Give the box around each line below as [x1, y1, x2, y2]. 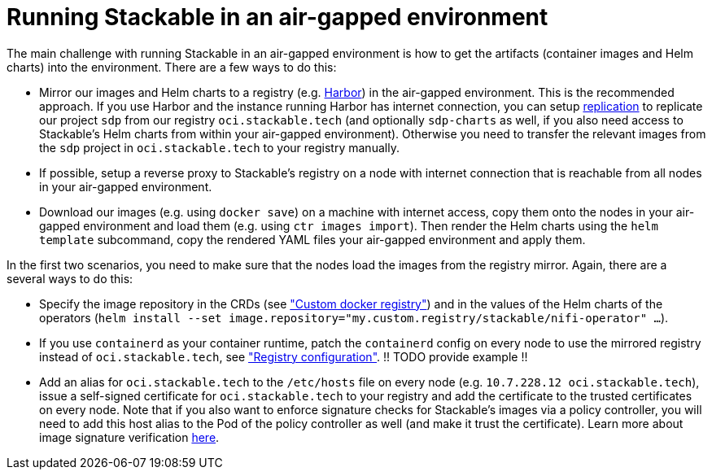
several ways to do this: [7, 271, 133, 286]
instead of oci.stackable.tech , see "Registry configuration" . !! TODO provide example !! [39, 349, 528, 364]
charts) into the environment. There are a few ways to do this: [7, 59, 337, 74]
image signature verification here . [39, 430, 220, 444]
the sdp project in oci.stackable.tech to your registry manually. [39, 140, 400, 155]
